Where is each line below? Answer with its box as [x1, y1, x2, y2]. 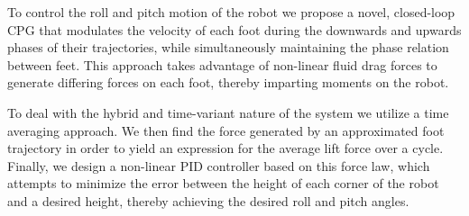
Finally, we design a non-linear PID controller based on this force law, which [7, 156, 430, 175]
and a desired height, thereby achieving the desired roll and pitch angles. [7, 191, 409, 210]
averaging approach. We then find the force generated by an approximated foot [7, 121, 445, 139]
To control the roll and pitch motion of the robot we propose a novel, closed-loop [7, 3, 455, 21]
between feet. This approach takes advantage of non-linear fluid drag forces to [7, 55, 437, 74]
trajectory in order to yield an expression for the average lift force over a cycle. [7, 139, 444, 157]
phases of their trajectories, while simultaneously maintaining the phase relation [7, 38, 449, 57]
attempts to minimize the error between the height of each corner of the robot [7, 174, 439, 193]
